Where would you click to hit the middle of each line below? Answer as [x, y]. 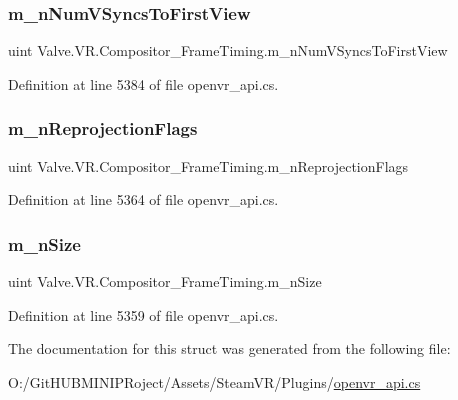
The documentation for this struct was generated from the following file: [229, 348]
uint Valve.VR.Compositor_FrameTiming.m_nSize [165, 281]
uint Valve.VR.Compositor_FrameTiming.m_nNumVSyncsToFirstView [228, 50]
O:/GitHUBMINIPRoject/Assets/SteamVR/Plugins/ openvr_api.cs [214, 381]
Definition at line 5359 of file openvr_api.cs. [143, 314]
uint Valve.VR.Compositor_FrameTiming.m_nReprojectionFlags [208, 165]
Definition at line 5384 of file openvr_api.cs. [143, 83]
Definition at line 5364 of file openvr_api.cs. [143, 199]
